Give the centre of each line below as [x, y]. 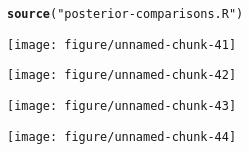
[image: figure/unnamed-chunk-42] [122, 75]
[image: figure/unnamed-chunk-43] [122, 105]
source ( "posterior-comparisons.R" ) [125, 14]
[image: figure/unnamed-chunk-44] [122, 136]
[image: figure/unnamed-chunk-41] [122, 44]
